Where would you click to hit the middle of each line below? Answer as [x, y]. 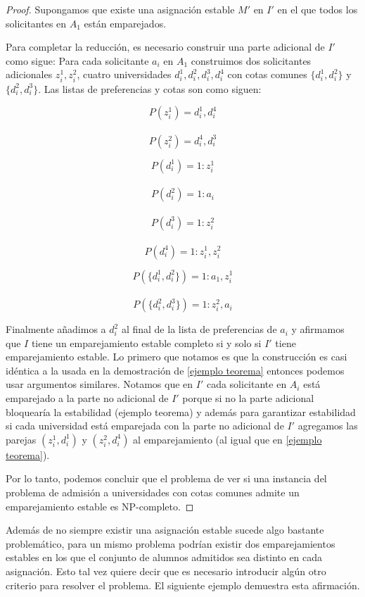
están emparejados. [125, 23]
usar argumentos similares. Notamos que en [100, 384]
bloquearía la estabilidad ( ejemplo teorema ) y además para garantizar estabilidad [181, 411]
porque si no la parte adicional [248, 398]
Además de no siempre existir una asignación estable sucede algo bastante [165, 530]
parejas [21, 439]
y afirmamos [318, 329]
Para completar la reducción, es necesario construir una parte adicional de [165, 47]
